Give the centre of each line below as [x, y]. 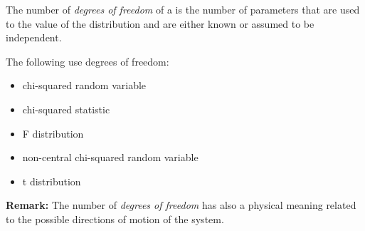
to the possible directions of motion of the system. [115, 219]
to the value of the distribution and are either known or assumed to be [160, 23]
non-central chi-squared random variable [110, 157]
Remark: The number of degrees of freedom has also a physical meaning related [181, 205]
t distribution [52, 181]
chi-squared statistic [66, 109]
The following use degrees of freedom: [88, 61]
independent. [34, 37]
